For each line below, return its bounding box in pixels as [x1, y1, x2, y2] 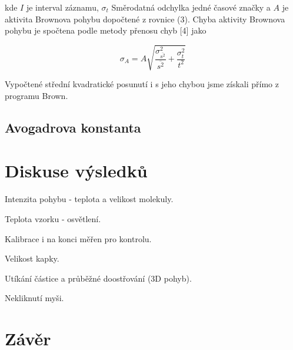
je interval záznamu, [26, 1, 99, 13]
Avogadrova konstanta [5, 118, 141, 136]
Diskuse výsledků [5, 159, 148, 183]
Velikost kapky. [5, 252, 59, 265]
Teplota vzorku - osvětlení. [5, 213, 101, 225]
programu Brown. [5, 89, 68, 101]
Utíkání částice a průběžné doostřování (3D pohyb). [5, 272, 192, 284]
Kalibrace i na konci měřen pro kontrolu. [5, 232, 152, 245]
